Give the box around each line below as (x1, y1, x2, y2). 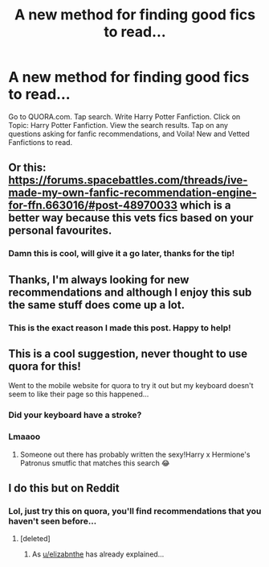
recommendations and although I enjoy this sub (8, 285, 252, 299)
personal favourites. (8, 224, 112, 238)
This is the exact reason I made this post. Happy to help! (8, 322, 231, 333)
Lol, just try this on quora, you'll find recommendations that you (8, 505, 262, 516)
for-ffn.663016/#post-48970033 (8, 199, 178, 213)
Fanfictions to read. (8, 137, 73, 147)
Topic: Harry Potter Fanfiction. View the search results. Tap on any (8, 120, 229, 130)
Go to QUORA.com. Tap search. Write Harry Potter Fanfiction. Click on (8, 111, 241, 122)
